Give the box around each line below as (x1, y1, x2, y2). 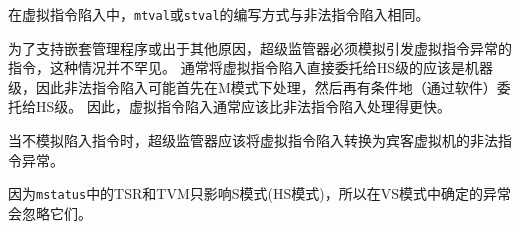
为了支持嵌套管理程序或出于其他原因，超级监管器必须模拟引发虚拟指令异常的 (8, 37, 512, 58)
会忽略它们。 (8, 202, 92, 223)
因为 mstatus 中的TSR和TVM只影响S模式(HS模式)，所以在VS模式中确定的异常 (8, 183, 512, 204)
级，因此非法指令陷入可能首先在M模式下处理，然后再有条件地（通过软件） (8, 76, 497, 97)
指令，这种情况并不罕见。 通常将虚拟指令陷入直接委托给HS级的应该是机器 (8, 57, 493, 78)
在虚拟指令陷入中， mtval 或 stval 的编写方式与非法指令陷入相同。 (8, 4, 430, 24)
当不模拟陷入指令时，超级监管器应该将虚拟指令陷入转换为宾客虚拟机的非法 (8, 130, 498, 151)
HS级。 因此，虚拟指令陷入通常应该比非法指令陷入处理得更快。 (35, 96, 451, 117)
